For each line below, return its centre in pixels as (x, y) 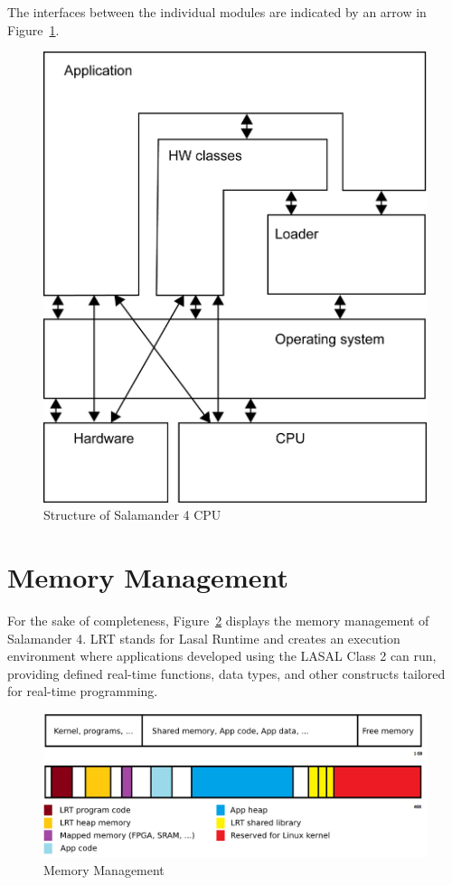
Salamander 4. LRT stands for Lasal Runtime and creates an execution (204, 638)
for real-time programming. (83, 691)
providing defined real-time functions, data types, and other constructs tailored (226, 673)
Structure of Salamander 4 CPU (132, 515)
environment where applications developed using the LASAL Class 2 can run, (222, 656)
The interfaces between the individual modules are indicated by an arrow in (217, 12)
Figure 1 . (33, 29)
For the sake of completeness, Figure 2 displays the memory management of (218, 620)
